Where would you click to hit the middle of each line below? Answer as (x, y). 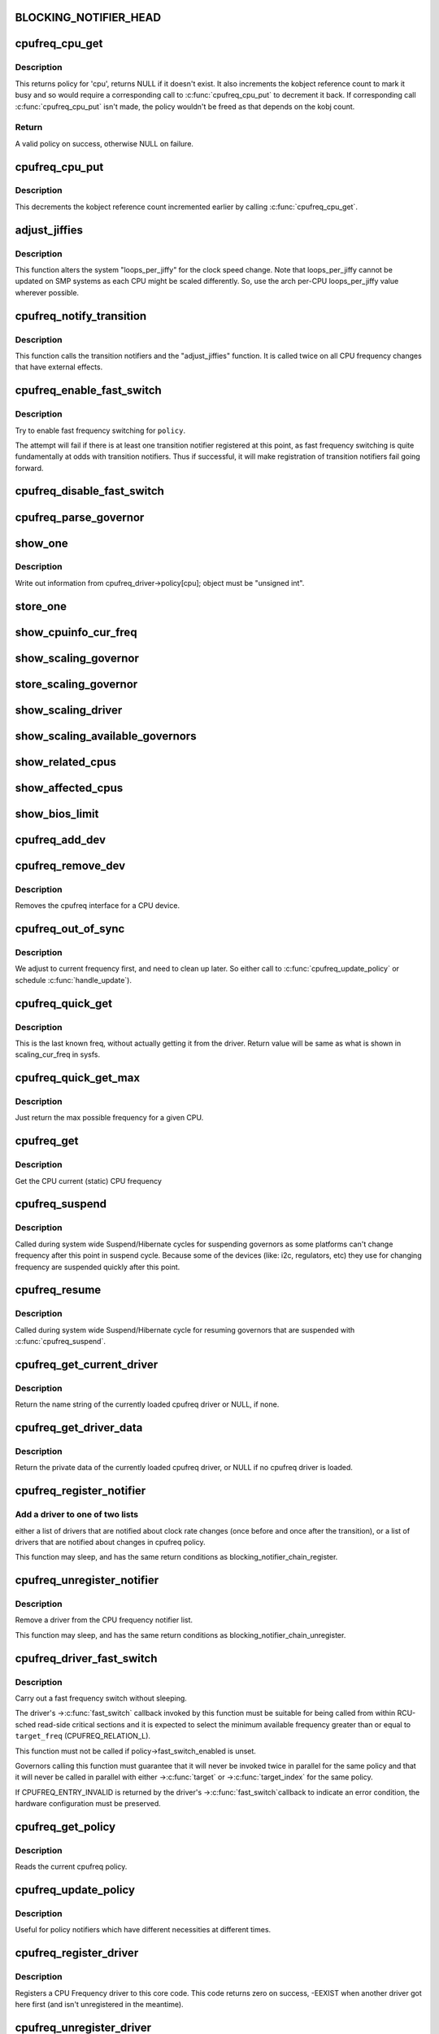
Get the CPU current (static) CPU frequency (89, 1181)
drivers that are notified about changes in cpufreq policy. (111, 1542)
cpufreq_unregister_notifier (87, 1580)
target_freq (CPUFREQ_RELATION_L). (83, 1736)
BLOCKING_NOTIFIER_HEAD (88, 17)
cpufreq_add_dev (60, 839)
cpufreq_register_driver (77, 1953)
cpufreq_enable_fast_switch (88, 391)
